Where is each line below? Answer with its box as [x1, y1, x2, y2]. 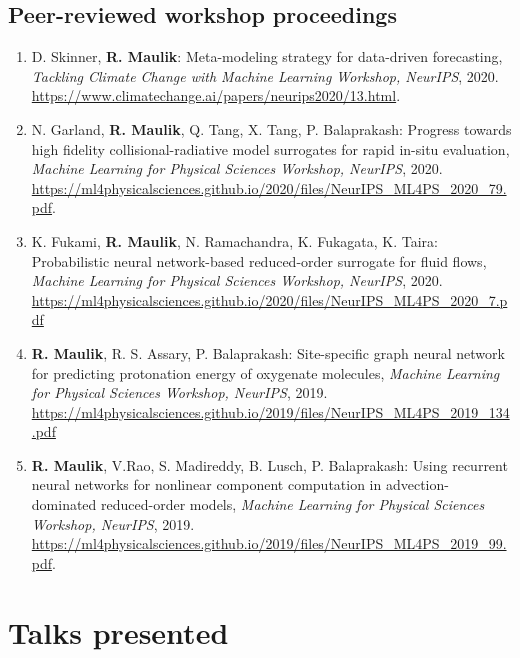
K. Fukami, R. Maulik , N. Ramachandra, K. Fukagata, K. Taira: [31, 230, 438, 251]
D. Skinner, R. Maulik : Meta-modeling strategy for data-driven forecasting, [31, 46, 503, 67]
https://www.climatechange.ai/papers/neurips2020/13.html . [31, 85, 401, 106]
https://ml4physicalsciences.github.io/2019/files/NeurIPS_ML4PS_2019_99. [31, 533, 507, 554]
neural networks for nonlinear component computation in [31, 474, 382, 495]
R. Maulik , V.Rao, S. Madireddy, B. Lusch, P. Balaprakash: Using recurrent [31, 454, 508, 475]
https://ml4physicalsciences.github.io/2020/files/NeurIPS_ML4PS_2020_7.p [31, 289, 508, 310]
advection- [385, 474, 449, 495]
